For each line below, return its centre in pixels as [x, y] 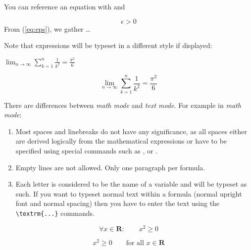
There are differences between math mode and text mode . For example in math [123, 105]
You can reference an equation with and [65, 6]
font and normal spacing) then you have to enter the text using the [118, 203]
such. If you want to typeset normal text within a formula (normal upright [129, 193]
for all [135, 243]
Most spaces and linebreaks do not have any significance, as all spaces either [131, 131]
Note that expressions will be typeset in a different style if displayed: [108, 45]
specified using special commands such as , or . [87, 150]
